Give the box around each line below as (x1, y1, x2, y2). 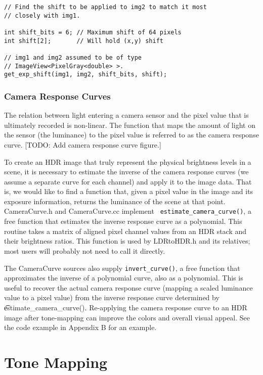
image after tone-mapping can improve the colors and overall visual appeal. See (4, 312, 250, 322)
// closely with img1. (4, 12, 80, 19)
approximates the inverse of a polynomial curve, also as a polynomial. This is (4, 272, 243, 283)
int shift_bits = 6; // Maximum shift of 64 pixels (4, 28, 182, 36)
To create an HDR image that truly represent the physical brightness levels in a (4, 156, 251, 167)
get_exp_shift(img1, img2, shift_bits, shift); (4, 71, 167, 78)
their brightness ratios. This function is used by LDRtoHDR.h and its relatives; (4, 236, 250, 246)
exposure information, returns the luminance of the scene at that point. (4, 196, 226, 206)
